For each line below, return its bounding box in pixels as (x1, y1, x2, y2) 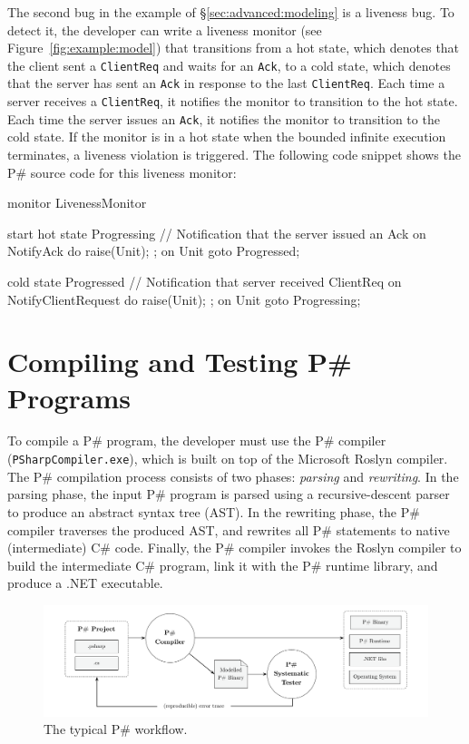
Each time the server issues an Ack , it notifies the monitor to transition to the (7, 109, 440, 128)
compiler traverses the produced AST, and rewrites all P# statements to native (7, 520, 450, 539)
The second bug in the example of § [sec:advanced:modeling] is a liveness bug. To (7, 3, 454, 21)
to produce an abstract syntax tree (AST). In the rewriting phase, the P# (7, 502, 420, 521)
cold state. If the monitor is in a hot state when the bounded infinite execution (7, 127, 446, 146)
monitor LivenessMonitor (7, 193, 147, 212)
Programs (7, 378, 131, 416)
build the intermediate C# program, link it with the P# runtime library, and (7, 555, 438, 574)
